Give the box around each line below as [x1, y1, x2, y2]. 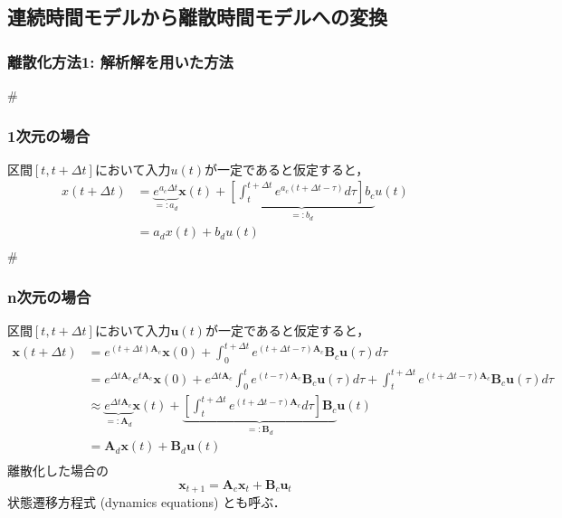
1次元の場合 [7, 124, 90, 146]
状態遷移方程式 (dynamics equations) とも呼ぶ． [7, 493, 286, 512]
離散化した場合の [7, 461, 109, 480]
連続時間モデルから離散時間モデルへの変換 [7, 3, 387, 31]
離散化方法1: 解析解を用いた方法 [7, 50, 233, 72]
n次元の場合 [7, 285, 91, 307]
